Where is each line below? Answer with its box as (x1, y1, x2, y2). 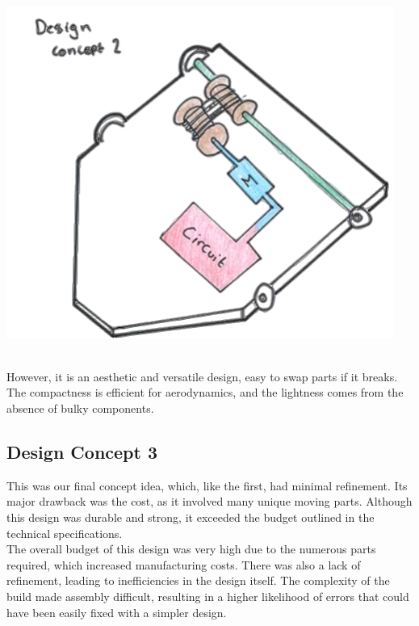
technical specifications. (6, 524, 123, 541)
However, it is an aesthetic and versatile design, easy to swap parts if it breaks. (6, 368, 398, 384)
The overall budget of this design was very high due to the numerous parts (6, 540, 376, 557)
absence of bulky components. (6, 400, 154, 417)
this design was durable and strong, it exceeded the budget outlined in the (6, 509, 375, 526)
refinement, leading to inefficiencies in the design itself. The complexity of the (6, 572, 390, 589)
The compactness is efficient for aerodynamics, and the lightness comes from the (6, 384, 404, 401)
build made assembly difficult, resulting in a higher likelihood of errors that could (6, 588, 409, 604)
